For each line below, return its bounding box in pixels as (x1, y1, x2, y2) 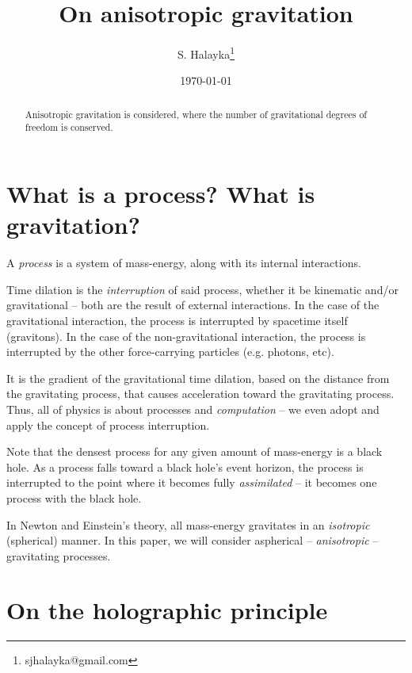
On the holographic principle (6, 594, 328, 626)
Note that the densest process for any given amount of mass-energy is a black (6, 443, 383, 460)
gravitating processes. (6, 547, 111, 564)
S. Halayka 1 (177, 44, 235, 62)
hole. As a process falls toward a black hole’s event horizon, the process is (6, 458, 364, 475)
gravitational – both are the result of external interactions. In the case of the (6, 296, 380, 313)
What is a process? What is (6, 178, 315, 210)
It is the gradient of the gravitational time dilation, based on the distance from (6, 369, 390, 386)
